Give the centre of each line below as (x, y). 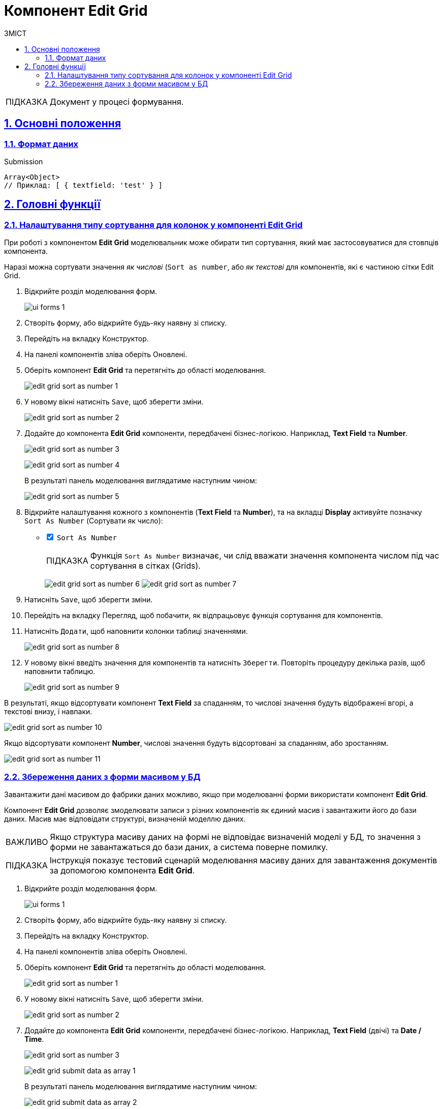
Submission (24, 161)
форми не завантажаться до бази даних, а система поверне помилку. (189, 847)
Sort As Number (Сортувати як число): (94, 521)
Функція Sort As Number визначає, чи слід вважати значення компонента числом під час (265, 556)
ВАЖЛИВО (27, 842)
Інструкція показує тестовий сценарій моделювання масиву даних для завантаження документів (243, 860)
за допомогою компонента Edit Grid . (122, 870)
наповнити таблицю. (60, 672)
